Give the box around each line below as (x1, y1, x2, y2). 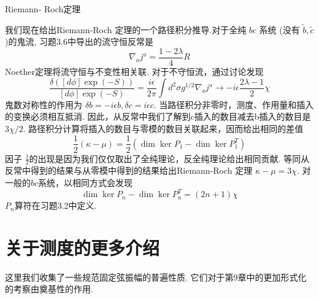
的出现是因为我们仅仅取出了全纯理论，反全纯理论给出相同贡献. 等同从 (29, 152, 310, 165)
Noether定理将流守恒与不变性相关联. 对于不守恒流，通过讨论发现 (5, 65, 264, 78)
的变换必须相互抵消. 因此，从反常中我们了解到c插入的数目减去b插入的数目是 (5, 110, 311, 123)
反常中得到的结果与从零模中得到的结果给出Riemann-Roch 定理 (5, 164, 253, 177)
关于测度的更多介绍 (5, 235, 160, 260)
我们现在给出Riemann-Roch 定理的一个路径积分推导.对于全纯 (5, 23, 247, 36)
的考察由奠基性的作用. (5, 282, 93, 295)
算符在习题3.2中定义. (14, 199, 97, 212)
